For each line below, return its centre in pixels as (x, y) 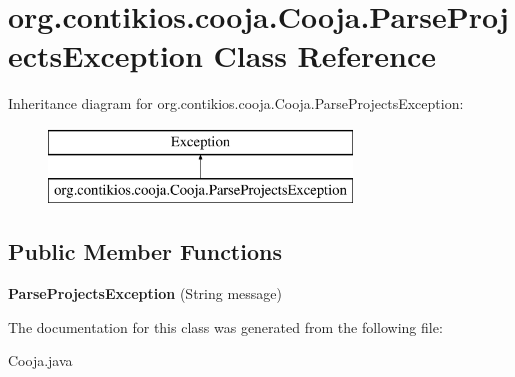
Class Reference (325, 55)
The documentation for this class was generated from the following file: (225, 326)
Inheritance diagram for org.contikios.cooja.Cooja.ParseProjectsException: (236, 103)
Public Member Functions (145, 251)
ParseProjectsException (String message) (145, 293)
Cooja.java (40, 360)
